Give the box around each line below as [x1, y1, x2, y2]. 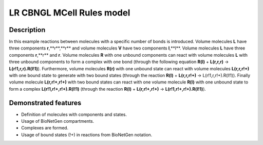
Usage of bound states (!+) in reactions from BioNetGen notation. [21, 131, 152, 138]
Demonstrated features [9, 98, 81, 107]
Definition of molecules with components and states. [21, 112, 127, 117]
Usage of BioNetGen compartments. [21, 118, 94, 124]
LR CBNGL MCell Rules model [9, 7, 131, 18]
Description [9, 26, 46, 34]
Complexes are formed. [21, 125, 69, 131]
